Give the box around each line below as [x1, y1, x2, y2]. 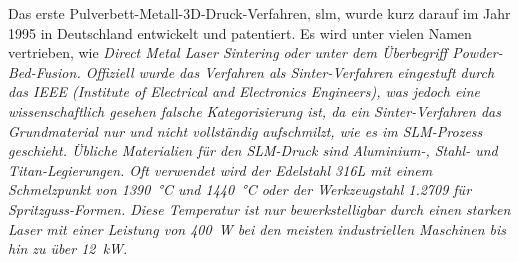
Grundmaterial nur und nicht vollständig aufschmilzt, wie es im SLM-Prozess [8, 120, 483, 141]
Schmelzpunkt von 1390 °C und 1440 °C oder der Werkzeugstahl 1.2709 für [8, 179, 472, 200]
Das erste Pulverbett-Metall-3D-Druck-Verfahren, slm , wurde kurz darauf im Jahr [8, 3, 511, 23]
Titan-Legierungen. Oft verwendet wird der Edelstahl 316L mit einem [8, 159, 433, 180]
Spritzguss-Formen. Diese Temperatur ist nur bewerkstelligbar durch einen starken [8, 198, 511, 219]
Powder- [452, 42, 503, 63]
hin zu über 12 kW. [8, 238, 128, 259]
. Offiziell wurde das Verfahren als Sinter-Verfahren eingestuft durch [76, 61, 495, 82]
